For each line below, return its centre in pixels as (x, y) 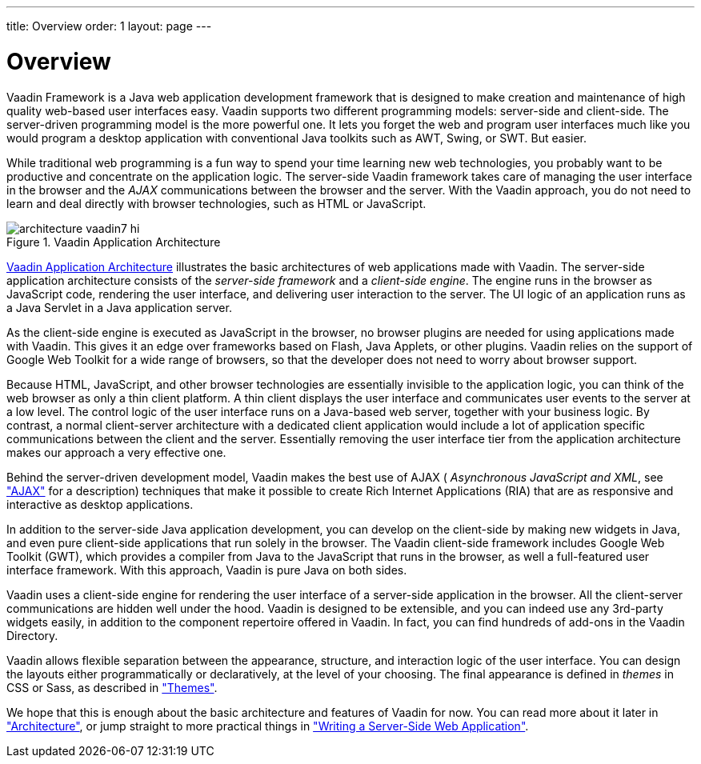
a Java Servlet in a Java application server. (119, 307)
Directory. (32, 635)
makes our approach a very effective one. (116, 452)
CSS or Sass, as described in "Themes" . (112, 687)
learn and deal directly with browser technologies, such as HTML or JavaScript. (216, 203)
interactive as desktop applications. (100, 504)
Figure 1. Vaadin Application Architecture (114, 242)
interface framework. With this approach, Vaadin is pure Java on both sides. (207, 570)
